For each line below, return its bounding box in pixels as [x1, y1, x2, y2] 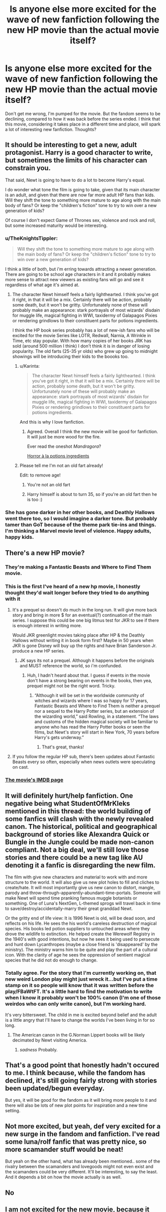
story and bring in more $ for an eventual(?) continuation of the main [12, 612, 152, 618]
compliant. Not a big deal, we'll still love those [5, 845, 149, 854]
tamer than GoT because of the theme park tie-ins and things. [5, 521, 157, 528]
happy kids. [5, 533, 34, 540]
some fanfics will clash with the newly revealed [5, 815, 154, 823]
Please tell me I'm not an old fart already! [19, 463, 103, 469]
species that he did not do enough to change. [5, 957, 98, 963]
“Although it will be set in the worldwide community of [34, 692, 145, 698]
